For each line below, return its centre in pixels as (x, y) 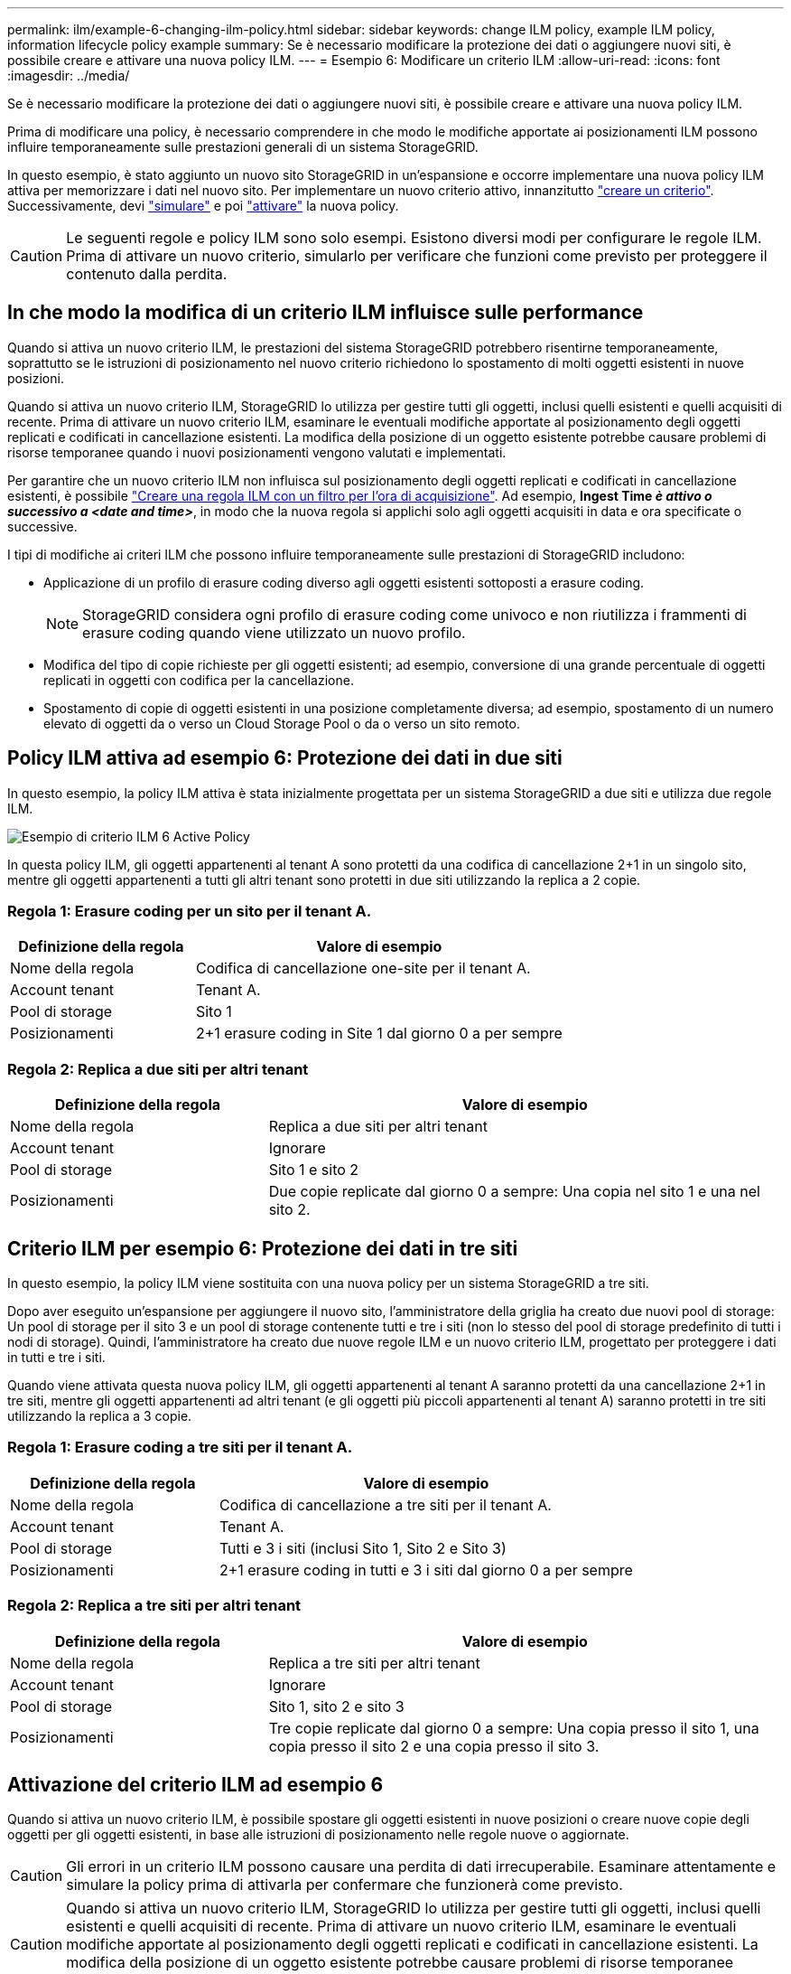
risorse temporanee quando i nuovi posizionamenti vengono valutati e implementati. (257, 452)
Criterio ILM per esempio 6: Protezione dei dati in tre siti (263, 1248)
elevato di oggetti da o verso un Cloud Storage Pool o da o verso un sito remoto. (282, 723)
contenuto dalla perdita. (147, 274)
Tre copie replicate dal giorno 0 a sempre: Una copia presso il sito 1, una (514, 1728)
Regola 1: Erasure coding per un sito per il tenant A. (190, 912)
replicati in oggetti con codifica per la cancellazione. (199, 680)
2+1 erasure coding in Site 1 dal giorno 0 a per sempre (379, 1034)
